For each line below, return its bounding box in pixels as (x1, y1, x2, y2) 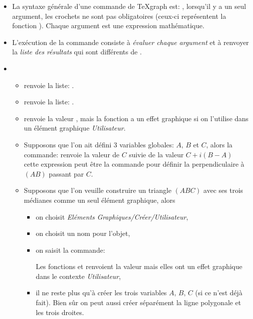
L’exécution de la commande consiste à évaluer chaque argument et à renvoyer (12, 37, 249, 47)
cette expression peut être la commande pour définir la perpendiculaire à (24, 159, 245, 169)
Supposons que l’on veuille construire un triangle (24, 185, 171, 195)
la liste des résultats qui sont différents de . (12, 46, 142, 57)
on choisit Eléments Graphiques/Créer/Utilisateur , (36, 211, 188, 222)
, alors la (206, 139, 233, 149)
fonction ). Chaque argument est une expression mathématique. (12, 20, 205, 31)
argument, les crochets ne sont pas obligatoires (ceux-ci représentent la (12, 10, 226, 21)
